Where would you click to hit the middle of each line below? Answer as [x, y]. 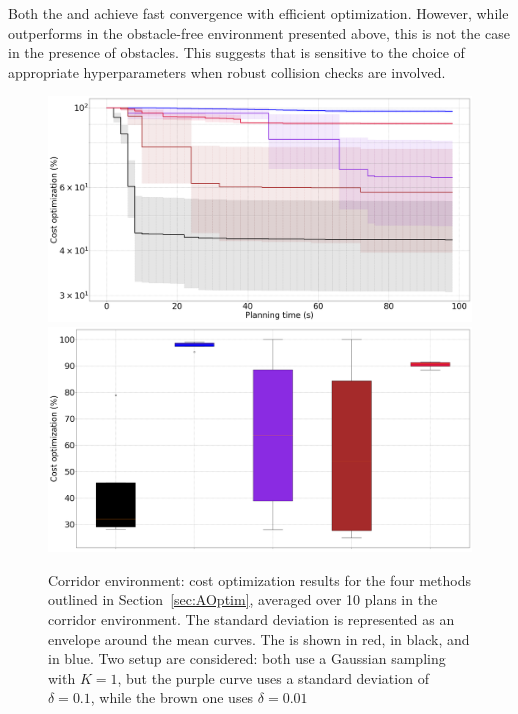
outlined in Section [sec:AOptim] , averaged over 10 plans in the [243, 599]
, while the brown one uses [172, 697]
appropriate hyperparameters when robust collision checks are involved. [227, 71]
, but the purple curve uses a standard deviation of [273, 677]
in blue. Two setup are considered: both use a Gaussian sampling [247, 658]
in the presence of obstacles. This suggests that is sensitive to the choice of [236, 52]
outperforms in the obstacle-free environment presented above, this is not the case [259, 32]
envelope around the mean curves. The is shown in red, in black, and [259, 638]
